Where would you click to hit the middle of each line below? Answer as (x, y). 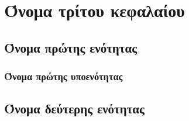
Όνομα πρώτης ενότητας (71, 47)
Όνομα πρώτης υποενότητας (63, 76)
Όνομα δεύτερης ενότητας (74, 108)
